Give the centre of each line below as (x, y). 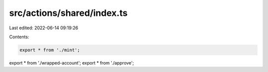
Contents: (19, 37)
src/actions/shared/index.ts (68, 13)
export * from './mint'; (50, 50)
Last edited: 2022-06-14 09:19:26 (44, 28)
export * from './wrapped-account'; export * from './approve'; (71, 63)
